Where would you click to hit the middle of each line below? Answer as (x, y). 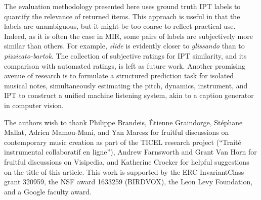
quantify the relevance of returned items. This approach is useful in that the (122, 16)
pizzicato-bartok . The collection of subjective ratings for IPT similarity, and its (125, 55)
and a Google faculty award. (48, 191)
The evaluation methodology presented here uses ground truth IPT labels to (122, 6)
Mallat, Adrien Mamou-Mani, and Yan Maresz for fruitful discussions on (117, 132)
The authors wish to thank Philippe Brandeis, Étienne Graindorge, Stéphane (123, 122)
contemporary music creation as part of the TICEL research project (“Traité (123, 142)
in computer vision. (34, 105)
